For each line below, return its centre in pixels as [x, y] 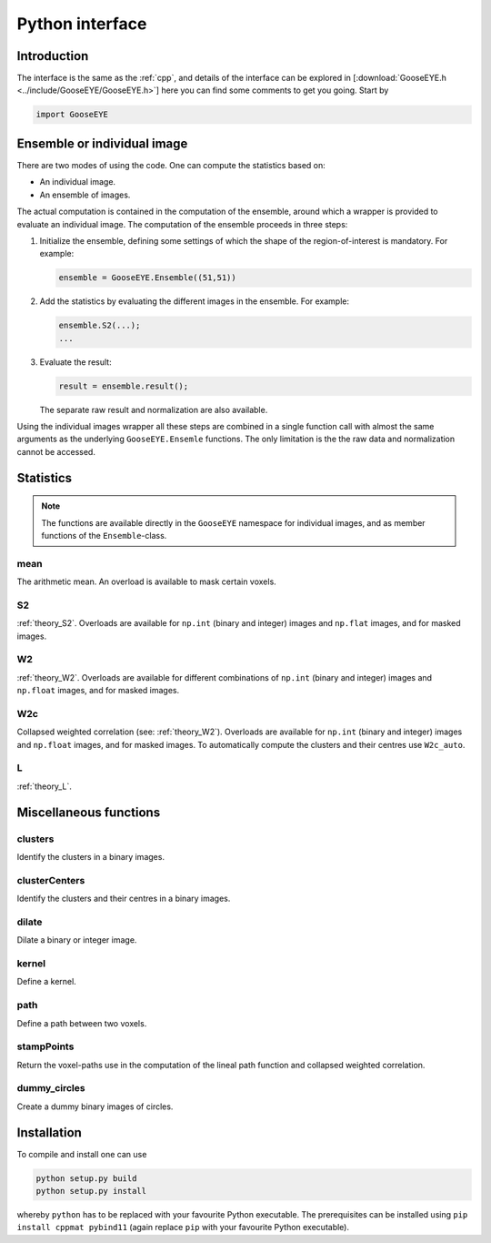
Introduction [53, 56]
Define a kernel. [46, 982]
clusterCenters [51, 880]
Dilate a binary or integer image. [77, 940]
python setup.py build [86, 1178]
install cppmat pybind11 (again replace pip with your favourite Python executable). [183, 1228]
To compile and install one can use [82, 1154]
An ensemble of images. [85, 195]
